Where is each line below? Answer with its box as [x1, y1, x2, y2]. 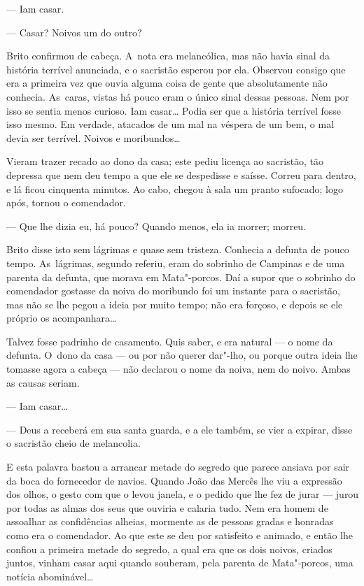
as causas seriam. [6, 375, 80, 390]
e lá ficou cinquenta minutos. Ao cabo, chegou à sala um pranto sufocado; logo [6, 181, 343, 196]
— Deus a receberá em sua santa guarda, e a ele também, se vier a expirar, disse [6, 422, 353, 436]
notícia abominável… [6, 569, 94, 583]
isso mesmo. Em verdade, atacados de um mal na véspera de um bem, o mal [6, 117, 335, 131]
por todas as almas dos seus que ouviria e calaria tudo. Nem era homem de [6, 500, 328, 515]
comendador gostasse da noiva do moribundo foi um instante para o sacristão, [6, 283, 341, 298]
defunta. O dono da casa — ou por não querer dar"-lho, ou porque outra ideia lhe [6, 348, 358, 362]
